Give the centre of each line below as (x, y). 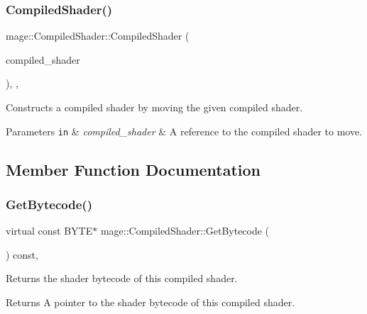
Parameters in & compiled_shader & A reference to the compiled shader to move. (184, 131)
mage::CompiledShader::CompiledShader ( (98, 36)
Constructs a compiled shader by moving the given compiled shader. (154, 107)
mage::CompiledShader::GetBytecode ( (185, 231)
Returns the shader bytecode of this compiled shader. (122, 278)
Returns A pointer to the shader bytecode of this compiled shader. (150, 302)
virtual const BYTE (49, 231)
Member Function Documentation (133, 169)
